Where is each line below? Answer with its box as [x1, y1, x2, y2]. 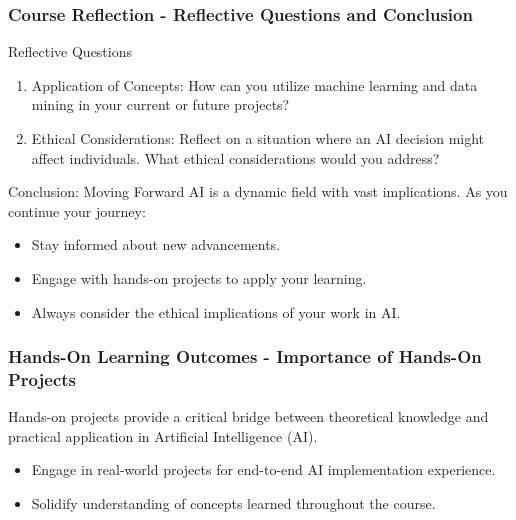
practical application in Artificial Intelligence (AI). [8, 425, 318, 446]
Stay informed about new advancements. [31, 234, 281, 255]
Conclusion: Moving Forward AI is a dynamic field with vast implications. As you [8, 181, 508, 202]
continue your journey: [8, 200, 146, 221]
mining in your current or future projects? [31, 94, 290, 115]
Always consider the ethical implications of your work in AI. [31, 301, 401, 322]
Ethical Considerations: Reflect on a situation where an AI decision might [31, 128, 485, 148]
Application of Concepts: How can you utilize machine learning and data [31, 74, 478, 95]
